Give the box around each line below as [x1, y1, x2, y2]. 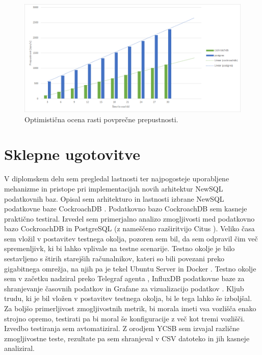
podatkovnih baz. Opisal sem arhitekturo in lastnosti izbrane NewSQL [4, 193, 224, 204]
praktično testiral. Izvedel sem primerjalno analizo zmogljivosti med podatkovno [4, 213, 255, 224]
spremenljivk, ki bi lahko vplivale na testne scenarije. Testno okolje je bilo [4, 243, 235, 254]
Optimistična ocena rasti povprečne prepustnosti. [24, 114, 178, 124]
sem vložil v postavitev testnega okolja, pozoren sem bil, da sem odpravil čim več [4, 233, 258, 243]
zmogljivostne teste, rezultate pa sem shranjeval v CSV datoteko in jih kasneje [4, 333, 250, 343]
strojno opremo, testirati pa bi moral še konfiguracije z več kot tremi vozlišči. [4, 313, 245, 323]
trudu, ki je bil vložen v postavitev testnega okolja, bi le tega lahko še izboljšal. [4, 293, 252, 304]
